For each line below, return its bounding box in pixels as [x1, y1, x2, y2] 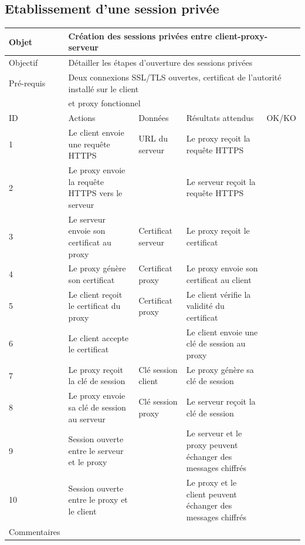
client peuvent [186, 487, 237, 500]
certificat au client [186, 273, 252, 285]
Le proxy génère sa [186, 363, 254, 375]
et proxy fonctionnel [68, 97, 141, 109]
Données [138, 112, 169, 124]
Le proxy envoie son [186, 262, 258, 274]
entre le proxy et [68, 493, 128, 506]
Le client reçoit [68, 288, 123, 300]
